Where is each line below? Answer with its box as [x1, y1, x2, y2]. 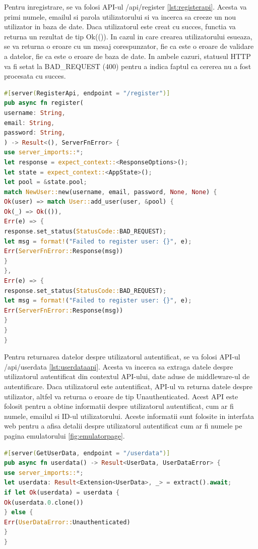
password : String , [4, 129, 66, 137]
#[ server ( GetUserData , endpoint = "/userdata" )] [4, 449, 170, 457]
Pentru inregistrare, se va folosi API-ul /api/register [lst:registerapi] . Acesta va [4, 2, 247, 12]
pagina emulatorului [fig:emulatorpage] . [4, 430, 125, 441]
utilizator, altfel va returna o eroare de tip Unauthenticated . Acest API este [4, 391, 238, 401]
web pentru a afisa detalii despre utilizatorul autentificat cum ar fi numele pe [4, 420, 242, 431]
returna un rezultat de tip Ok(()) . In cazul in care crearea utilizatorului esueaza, [4, 31, 252, 41]
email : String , [4, 119, 55, 127]
